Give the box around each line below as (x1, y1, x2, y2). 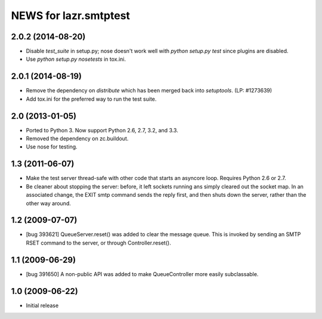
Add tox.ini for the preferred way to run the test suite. (26, 95, 157, 103)
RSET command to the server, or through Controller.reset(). (26, 239, 171, 246)
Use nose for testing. (26, 143, 78, 150)
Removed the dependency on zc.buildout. (26, 135, 129, 143)
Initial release (26, 302, 59, 309)
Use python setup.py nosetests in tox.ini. (26, 55, 126, 63)
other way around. (26, 200, 71, 207)
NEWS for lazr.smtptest (11, 9, 131, 22)
